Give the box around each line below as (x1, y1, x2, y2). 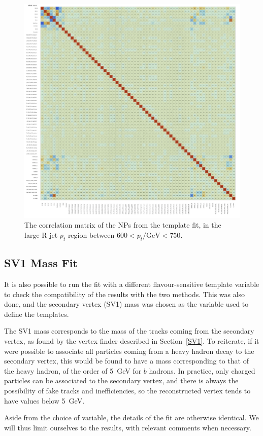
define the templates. (4, 308, 69, 319)
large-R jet (24, 230, 58, 240)
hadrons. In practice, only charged (149, 365, 255, 376)
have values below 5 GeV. (4, 395, 85, 406)
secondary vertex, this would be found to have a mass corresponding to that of (4, 355, 249, 366)
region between (68, 230, 115, 240)
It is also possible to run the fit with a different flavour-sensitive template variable (4, 279, 259, 289)
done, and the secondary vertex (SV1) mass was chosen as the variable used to (4, 299, 249, 309)
